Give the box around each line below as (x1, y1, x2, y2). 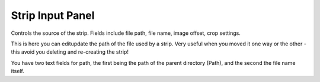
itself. (11, 68, 25, 75)
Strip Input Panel (11, 9, 95, 22)
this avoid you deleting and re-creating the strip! (11, 48, 129, 55)
